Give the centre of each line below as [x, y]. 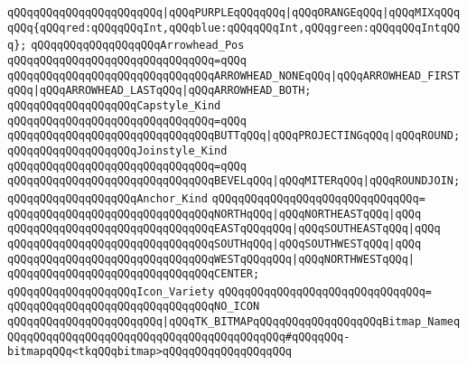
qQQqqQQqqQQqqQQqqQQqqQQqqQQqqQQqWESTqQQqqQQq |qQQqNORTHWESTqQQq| [211, 259]
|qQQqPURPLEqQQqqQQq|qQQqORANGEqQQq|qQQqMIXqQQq [311, 13]
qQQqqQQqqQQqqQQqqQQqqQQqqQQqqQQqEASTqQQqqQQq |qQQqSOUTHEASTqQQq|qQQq [224, 229]
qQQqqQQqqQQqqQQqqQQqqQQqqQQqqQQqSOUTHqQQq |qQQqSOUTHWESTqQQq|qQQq [215, 243]
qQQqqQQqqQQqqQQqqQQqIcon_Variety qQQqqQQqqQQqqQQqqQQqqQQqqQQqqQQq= [220, 291]
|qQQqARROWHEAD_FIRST [395, 75]
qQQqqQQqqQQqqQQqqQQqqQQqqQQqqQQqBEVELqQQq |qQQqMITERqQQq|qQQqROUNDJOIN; [234, 181]
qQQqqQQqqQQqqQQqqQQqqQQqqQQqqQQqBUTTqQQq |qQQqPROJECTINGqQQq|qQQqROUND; [234, 136]
